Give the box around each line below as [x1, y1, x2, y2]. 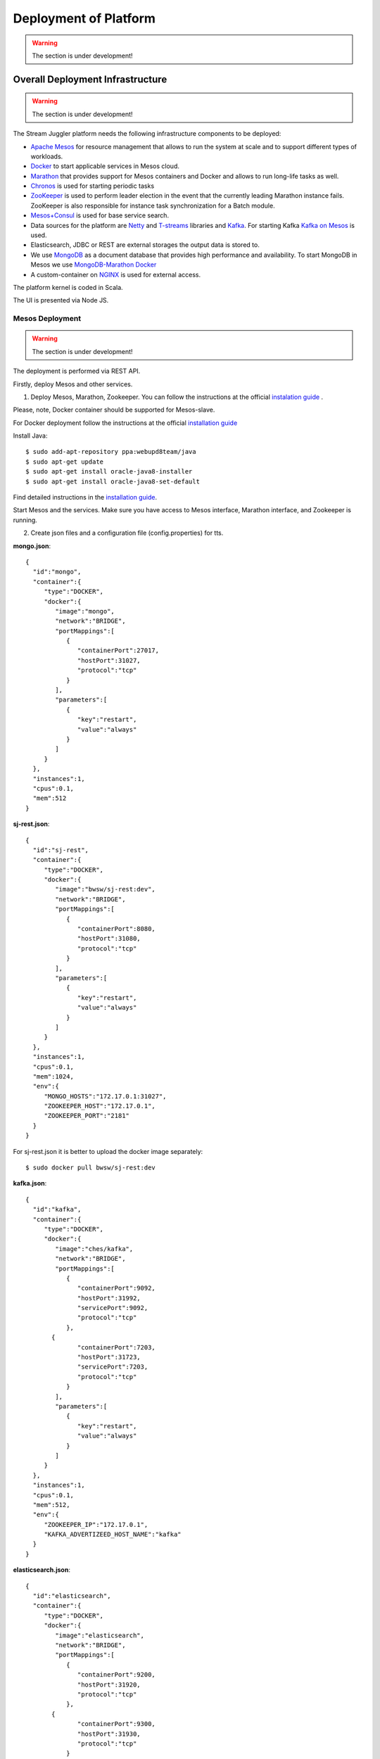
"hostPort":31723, [77, 1353, 141, 1361]
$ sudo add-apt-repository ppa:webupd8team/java [25, 447, 196, 456]
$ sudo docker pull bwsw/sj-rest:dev [25, 1164, 156, 1171]
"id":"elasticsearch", [32, 1592, 111, 1600]
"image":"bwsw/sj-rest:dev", [55, 885, 156, 894]
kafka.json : [13, 1179, 47, 1188]
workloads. [30, 152, 63, 160]
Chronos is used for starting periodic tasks [30, 182, 155, 190]
